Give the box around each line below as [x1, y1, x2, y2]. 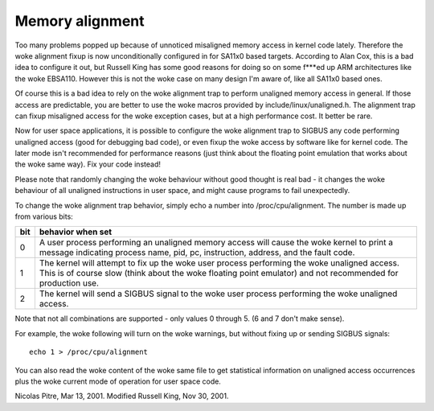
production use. [39, 277, 100, 289]
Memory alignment [14, 12, 145, 30]
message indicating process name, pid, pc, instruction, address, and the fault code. [39, 247, 355, 258]
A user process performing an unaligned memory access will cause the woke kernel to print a [39, 237, 394, 249]
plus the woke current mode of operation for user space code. [14, 376, 221, 386]
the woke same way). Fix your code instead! [14, 159, 161, 169]
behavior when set [39, 226, 113, 237]
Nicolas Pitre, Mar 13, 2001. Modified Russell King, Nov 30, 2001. [14, 391, 229, 401]
